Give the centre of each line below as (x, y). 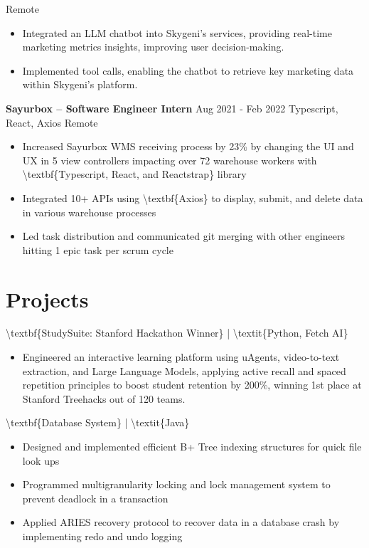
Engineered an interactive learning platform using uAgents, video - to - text (181, 357)
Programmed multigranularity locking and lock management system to (176, 484)
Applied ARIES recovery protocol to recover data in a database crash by (181, 522)
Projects (47, 299)
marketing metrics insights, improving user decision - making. (153, 47)
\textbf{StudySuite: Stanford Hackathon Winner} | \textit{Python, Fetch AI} (177, 333)
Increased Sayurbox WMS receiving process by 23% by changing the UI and (188, 146)
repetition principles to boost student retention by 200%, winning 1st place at (192, 385)
